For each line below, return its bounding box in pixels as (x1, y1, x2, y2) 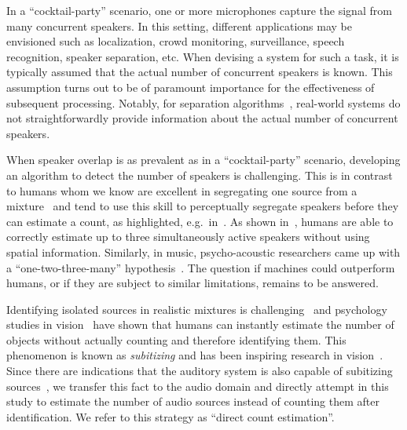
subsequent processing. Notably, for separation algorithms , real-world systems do (6, 94, 401, 111)
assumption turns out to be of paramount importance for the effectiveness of (6, 78, 375, 95)
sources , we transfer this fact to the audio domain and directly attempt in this (6, 377, 389, 394)
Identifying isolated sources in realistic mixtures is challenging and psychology (6, 301, 387, 317)
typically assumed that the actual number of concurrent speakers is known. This (6, 64, 393, 80)
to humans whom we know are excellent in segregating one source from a (6, 182, 357, 199)
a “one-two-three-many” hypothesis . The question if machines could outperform (6, 259, 395, 275)
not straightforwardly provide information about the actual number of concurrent (6, 110, 398, 126)
